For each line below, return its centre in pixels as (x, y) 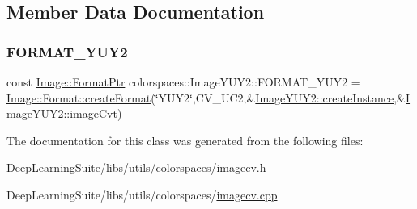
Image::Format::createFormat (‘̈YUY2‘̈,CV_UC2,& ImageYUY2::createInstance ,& (206, 97)
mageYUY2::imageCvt (62, 113)
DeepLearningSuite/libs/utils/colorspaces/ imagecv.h (136, 167)
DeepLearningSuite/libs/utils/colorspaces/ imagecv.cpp (142, 194)
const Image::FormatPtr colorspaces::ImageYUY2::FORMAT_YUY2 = (183, 82)
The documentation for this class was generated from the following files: (185, 140)
